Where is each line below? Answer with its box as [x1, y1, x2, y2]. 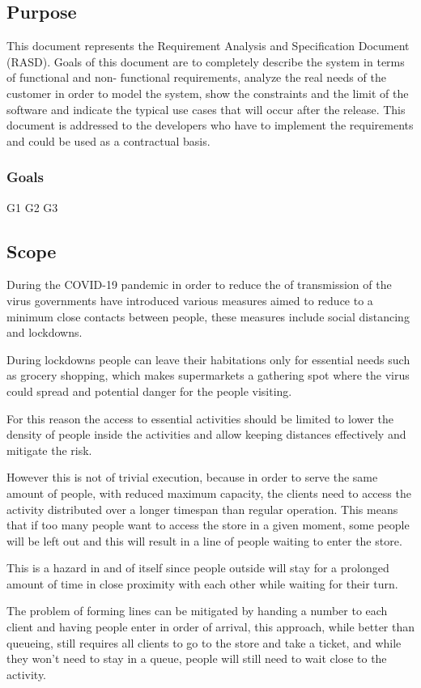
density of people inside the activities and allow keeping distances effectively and [6, 426, 406, 443]
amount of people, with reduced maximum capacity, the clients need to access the [6, 484, 411, 501]
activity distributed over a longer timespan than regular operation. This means [6, 500, 398, 517]
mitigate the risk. [6, 441, 92, 458]
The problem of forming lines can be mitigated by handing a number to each [6, 602, 388, 619]
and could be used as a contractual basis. [6, 132, 210, 149]
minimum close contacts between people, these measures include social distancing [6, 308, 410, 325]
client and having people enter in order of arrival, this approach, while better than [6, 618, 415, 635]
